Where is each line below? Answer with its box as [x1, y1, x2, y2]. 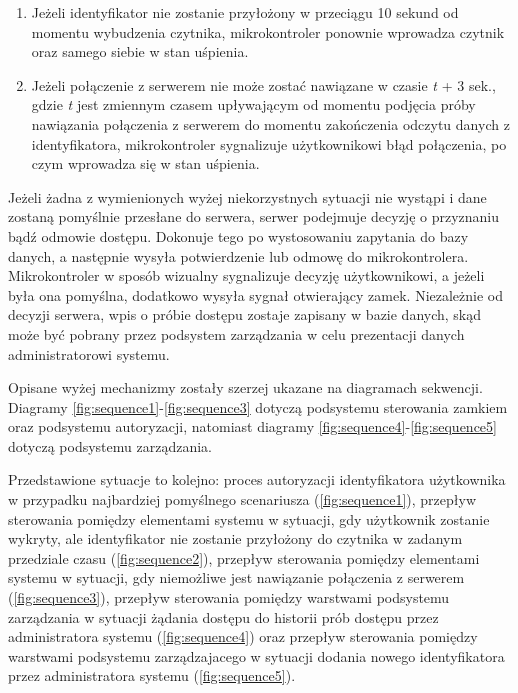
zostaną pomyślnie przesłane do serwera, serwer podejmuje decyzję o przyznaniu [8, 206, 500, 227]
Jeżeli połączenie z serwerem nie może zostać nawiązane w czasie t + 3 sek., [31, 74, 496, 95]
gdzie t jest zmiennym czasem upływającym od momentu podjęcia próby [31, 94, 476, 115]
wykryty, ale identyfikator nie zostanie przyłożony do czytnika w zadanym [8, 528, 463, 549]
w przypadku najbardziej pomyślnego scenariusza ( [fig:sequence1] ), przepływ [8, 489, 477, 510]
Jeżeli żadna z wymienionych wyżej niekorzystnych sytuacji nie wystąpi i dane [8, 186, 487, 207]
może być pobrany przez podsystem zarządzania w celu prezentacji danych [8, 323, 465, 344]
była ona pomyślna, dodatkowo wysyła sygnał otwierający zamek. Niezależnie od [8, 284, 504, 305]
